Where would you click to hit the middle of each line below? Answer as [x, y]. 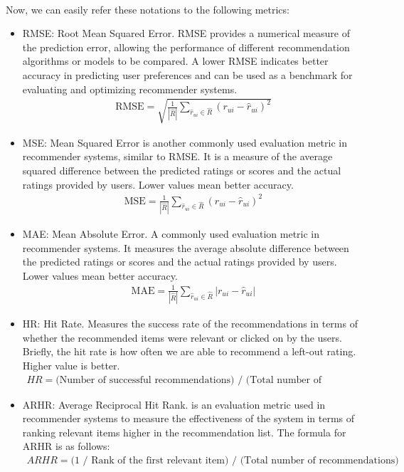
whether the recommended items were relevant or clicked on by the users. [182, 337]
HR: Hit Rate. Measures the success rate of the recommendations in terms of [190, 324]
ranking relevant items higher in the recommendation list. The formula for [184, 432]
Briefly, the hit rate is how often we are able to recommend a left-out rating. [189, 351]
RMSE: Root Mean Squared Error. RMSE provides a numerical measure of [186, 33]
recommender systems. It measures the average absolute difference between [186, 247]
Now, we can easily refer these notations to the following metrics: [148, 9]
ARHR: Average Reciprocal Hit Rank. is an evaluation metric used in [174, 404]
